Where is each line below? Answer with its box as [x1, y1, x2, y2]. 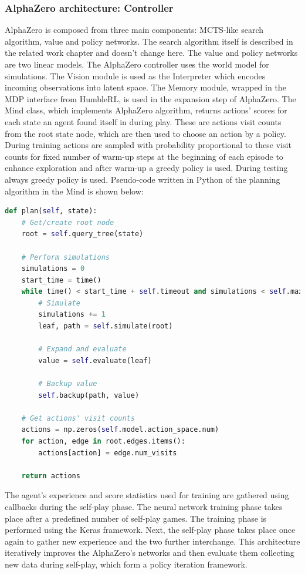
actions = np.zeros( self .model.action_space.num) [21, 425, 219, 434]
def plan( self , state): [5, 207, 97, 216]
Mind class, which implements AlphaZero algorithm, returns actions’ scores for [5, 104, 287, 116]
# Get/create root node [21, 218, 114, 227]
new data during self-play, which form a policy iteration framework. [5, 558, 248, 570]
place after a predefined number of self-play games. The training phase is [5, 512, 267, 524]
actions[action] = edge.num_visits [38, 448, 177, 457]
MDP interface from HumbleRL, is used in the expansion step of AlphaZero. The [5, 92, 296, 105]
